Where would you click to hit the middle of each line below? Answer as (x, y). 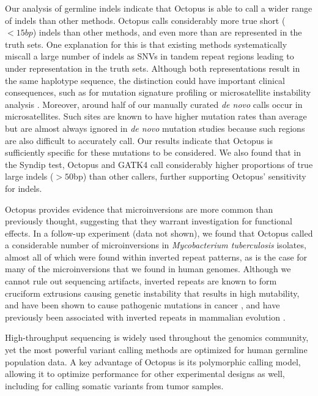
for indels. (24, 188)
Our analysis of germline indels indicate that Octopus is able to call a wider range (159, 8)
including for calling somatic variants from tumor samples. (114, 385)
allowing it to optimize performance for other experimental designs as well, (145, 374)
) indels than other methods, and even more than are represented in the (167, 32)
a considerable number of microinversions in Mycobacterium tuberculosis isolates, (156, 245)
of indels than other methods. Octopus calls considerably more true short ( (145, 20)
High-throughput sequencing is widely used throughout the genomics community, (157, 337)
